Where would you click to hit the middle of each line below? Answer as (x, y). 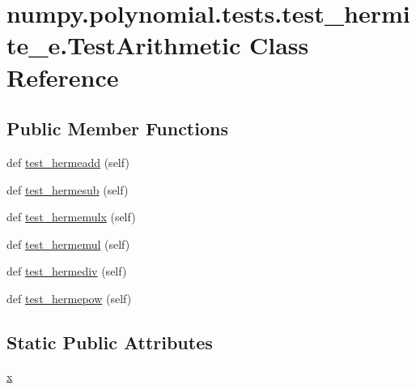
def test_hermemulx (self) (71, 217)
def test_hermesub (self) (68, 189)
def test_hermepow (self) (69, 298)
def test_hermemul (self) (68, 244)
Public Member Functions (117, 128)
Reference (63, 77)
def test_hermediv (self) (67, 271)
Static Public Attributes (110, 342)
